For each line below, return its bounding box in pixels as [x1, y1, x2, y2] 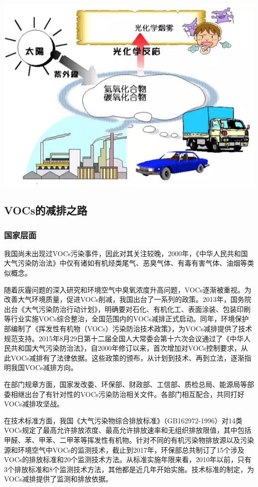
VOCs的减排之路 [4, 202, 87, 218]
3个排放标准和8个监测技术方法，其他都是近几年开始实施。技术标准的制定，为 [4, 464, 254, 474]
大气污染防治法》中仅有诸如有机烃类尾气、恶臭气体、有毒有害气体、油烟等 [4, 258, 247, 268]
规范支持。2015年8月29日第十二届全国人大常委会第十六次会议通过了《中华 [4, 333, 244, 343]
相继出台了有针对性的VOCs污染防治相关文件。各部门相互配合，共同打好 [10, 389, 245, 399]
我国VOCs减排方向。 [10, 362, 78, 373]
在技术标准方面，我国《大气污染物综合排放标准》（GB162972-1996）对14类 [4, 415, 243, 425]
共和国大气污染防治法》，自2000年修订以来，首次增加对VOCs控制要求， [10, 343, 241, 353]
